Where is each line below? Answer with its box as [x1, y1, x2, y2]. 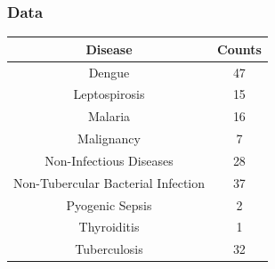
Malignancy [77, 129, 141, 148]
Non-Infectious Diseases [44, 151, 174, 169]
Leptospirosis [73, 85, 145, 103]
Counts [217, 39, 262, 58]
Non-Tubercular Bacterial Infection [13, 173, 205, 192]
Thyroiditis [78, 217, 140, 236]
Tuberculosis [75, 240, 143, 258]
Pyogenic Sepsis [66, 195, 152, 214]
